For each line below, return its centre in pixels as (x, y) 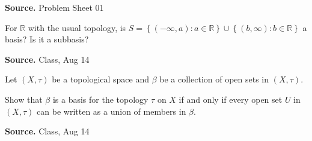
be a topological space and (101, 79)
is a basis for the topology (100, 99)
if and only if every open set (231, 99)
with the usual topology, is (77, 27)
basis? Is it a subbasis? (47, 39)
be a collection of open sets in (214, 79)
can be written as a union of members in (112, 111)
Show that (24, 99)
